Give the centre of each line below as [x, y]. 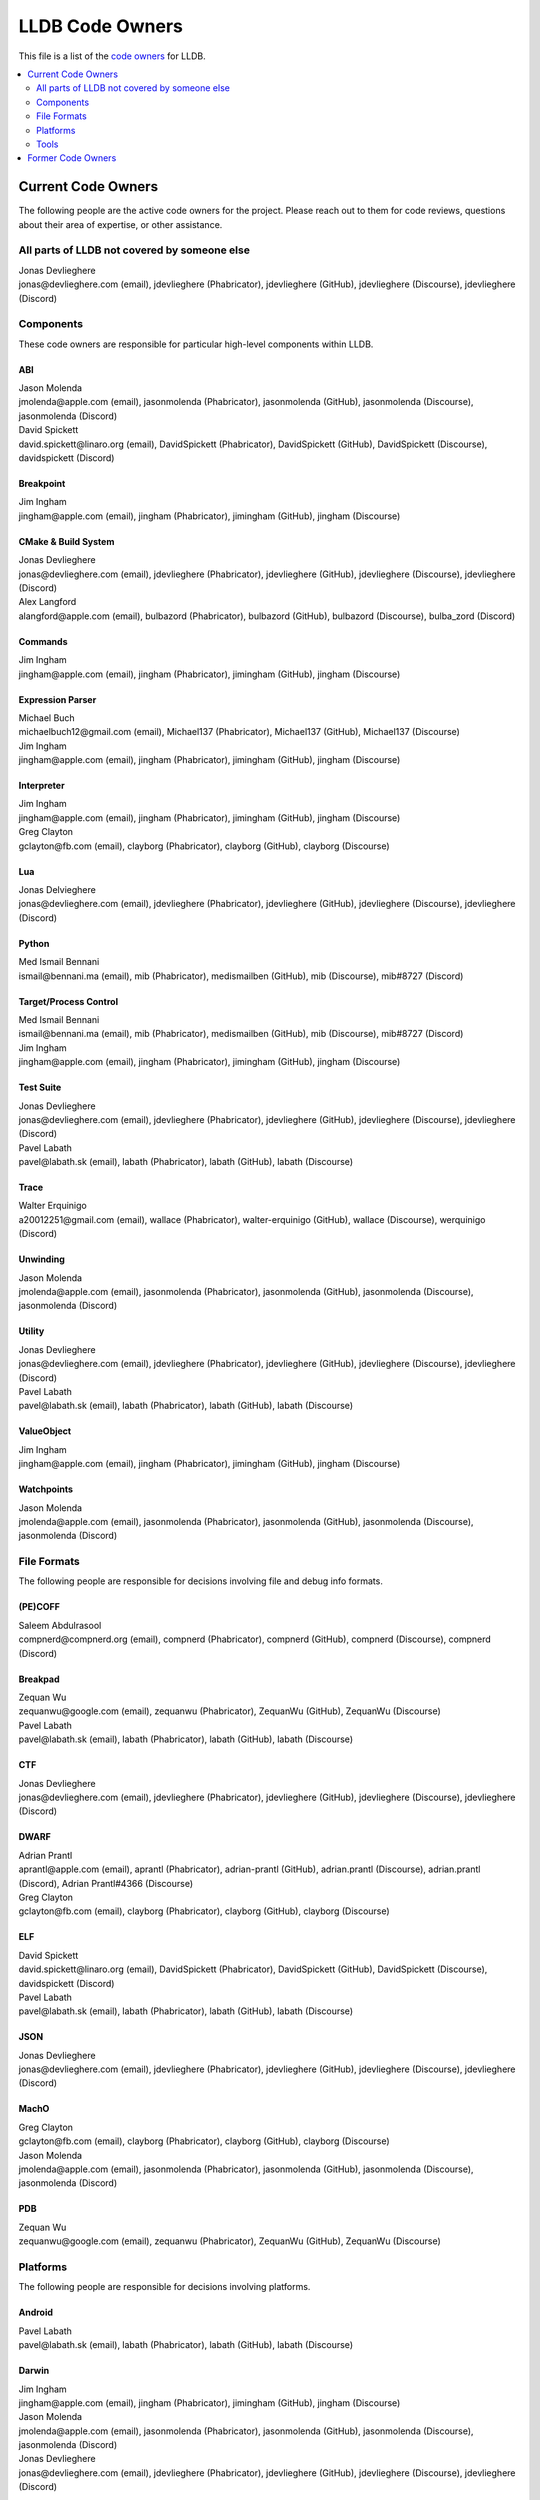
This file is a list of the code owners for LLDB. [112, 56]
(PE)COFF [39, 1607]
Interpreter [41, 786]
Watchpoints [46, 1489]
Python [34, 943]
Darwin [34, 2371]
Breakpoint [42, 483]
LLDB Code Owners [101, 26]
